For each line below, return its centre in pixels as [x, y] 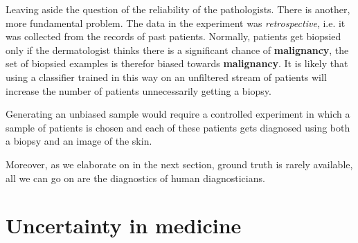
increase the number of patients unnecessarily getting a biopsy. [138, 90]
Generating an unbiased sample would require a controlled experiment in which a [178, 114]
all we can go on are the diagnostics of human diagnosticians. [135, 178]
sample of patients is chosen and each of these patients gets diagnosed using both [178, 127]
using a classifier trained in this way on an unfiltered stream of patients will [166, 76]
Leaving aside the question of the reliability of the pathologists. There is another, [178, 9]
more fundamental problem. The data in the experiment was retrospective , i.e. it [176, 22]
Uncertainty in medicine [124, 225]
